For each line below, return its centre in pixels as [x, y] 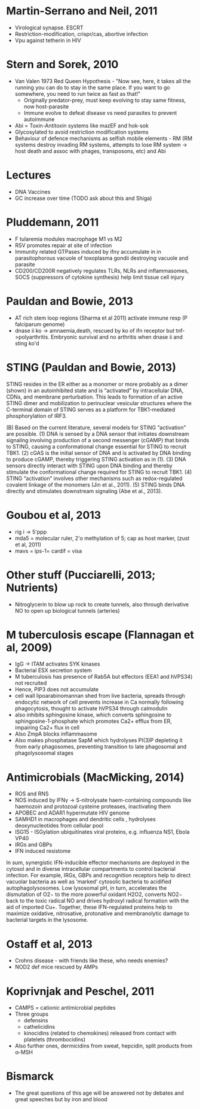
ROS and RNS [32, 794]
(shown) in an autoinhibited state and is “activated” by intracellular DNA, [95, 390]
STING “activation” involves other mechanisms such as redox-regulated [94, 478]
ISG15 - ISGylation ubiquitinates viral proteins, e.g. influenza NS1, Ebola [102, 832]
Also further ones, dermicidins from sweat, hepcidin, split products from [104, 1046]
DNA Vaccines [33, 192]
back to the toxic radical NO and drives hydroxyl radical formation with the [98, 901]
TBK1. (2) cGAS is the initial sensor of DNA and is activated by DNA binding [99, 452]
